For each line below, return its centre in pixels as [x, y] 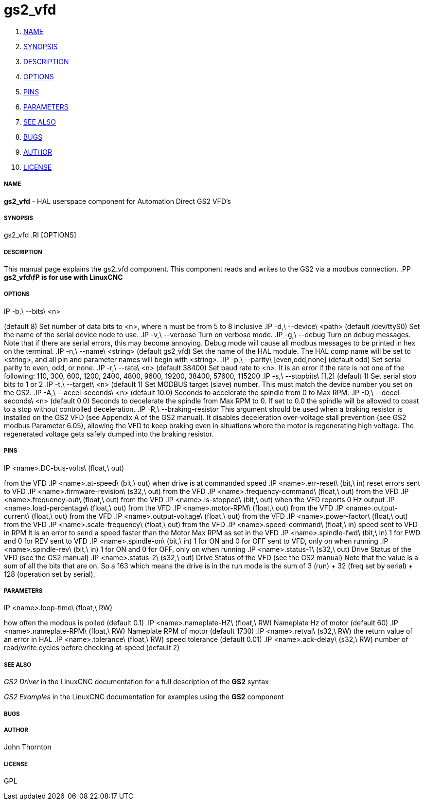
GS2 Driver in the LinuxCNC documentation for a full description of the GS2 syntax [136, 682]
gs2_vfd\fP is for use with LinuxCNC [63, 277]
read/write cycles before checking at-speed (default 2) [92, 648]
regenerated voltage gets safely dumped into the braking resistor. [109, 434]
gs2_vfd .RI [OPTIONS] [40, 235]
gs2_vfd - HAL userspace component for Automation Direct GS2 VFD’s [117, 201]
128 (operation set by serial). [50, 574]
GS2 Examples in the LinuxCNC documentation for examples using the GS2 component [144, 697]
